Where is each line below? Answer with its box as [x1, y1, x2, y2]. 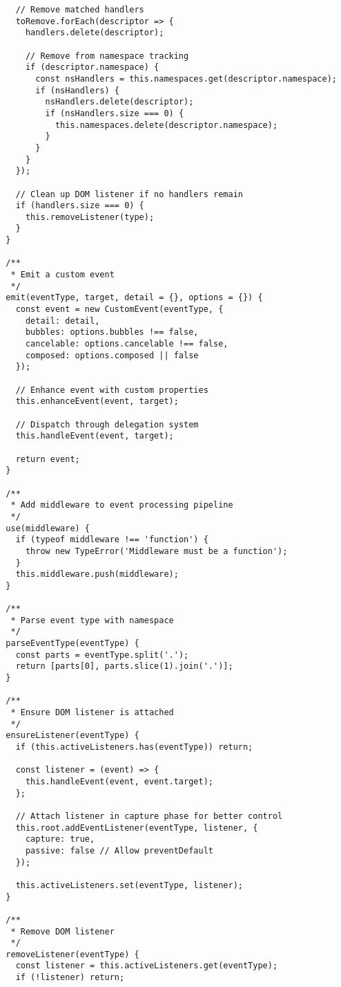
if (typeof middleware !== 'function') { [15, 535, 208, 545]
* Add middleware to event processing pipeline [10, 500, 233, 510]
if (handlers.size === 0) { [15, 201, 144, 211]
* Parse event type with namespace [10, 615, 174, 625]
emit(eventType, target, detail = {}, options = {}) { [6, 293, 263, 303]
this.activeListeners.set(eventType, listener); [15, 880, 243, 890]
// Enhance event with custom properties [15, 385, 208, 395]
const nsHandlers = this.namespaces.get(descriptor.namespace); [35, 73, 337, 84]
